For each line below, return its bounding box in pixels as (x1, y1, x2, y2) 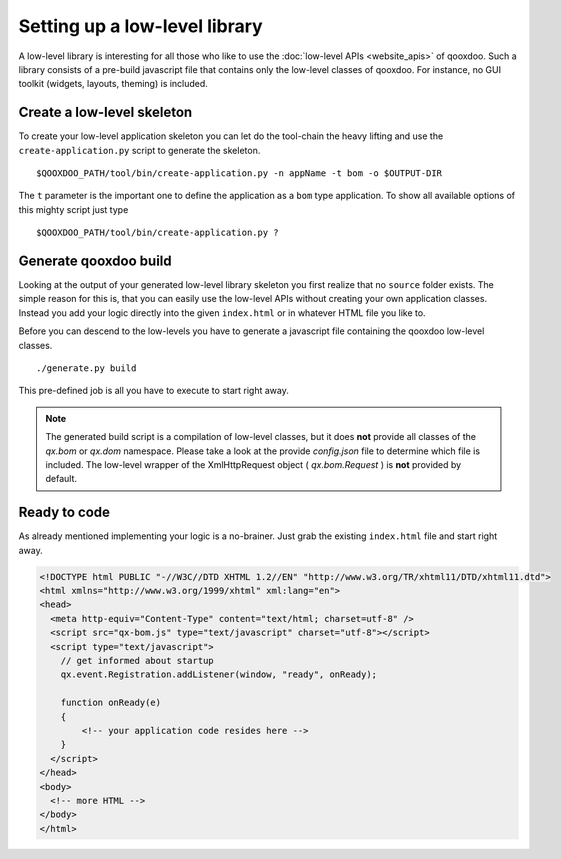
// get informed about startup (60, 655, 214, 667)
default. (45, 473, 78, 485)
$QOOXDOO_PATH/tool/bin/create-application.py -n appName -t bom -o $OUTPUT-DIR (36, 168, 443, 179)
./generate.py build (36, 363, 137, 374)
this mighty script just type (18, 203, 129, 215)
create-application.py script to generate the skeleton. (18, 144, 261, 156)
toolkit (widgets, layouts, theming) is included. (18, 78, 209, 90)
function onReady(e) (60, 697, 162, 709)
